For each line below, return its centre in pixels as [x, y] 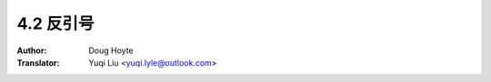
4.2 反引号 [55, 23]
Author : [32, 50]
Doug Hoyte [111, 50]
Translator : [38, 62]
